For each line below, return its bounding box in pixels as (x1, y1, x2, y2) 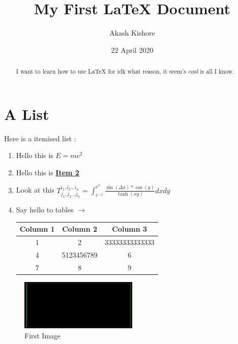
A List (4, 103, 49, 124)
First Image (24, 330, 61, 340)
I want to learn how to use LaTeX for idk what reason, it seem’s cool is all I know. (16, 67, 234, 76)
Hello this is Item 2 (16, 167, 79, 177)
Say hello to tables (16, 204, 74, 214)
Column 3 (112, 224, 147, 234)
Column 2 (62, 224, 98, 234)
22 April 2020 (111, 44, 154, 55)
